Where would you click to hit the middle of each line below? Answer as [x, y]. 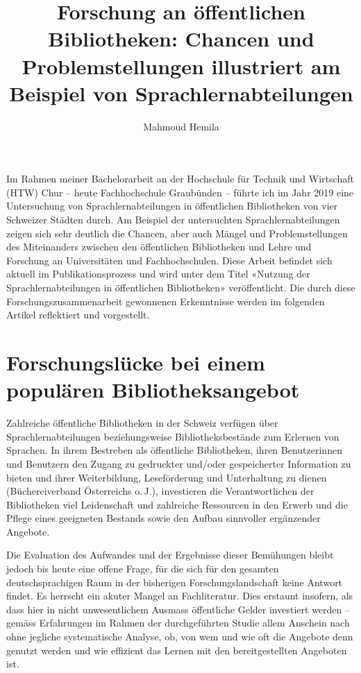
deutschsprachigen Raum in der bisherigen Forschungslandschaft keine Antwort [175, 582]
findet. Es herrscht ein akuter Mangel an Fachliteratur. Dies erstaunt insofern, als [180, 596]
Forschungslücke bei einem [136, 362]
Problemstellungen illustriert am [181, 66]
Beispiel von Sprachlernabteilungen [181, 93]
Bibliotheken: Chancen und [181, 39]
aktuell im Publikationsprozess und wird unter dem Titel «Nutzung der [158, 274]
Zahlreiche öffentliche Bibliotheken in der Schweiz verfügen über [142, 423]
